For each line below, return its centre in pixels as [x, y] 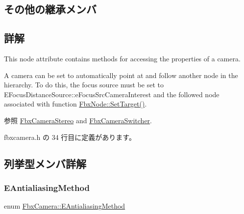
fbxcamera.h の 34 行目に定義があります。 [70, 137]
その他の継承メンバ [50, 9]
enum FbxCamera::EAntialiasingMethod [65, 206]
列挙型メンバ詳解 [45, 163]
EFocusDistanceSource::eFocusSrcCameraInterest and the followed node [112, 94]
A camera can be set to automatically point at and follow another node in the [121, 75]
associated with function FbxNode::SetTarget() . [75, 104]
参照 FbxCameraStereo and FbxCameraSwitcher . [78, 120]
